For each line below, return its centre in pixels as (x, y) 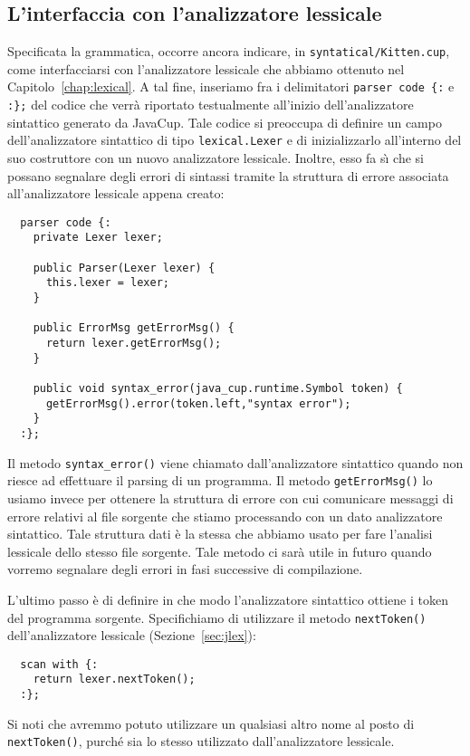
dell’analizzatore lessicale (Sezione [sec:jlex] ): (132, 635)
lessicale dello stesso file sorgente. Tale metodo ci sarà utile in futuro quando (220, 551)
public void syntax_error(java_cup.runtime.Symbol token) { (218, 389)
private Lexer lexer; (98, 238)
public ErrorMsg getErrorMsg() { (134, 328)
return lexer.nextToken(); (114, 679)
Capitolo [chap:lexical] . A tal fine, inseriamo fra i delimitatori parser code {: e (231, 86)
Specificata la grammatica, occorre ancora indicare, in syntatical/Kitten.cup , (229, 51)
